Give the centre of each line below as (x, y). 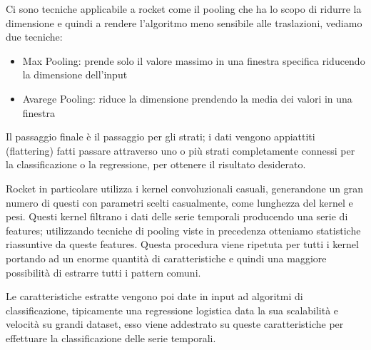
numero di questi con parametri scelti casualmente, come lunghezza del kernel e (179, 202)
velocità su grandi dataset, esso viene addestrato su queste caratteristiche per (175, 324)
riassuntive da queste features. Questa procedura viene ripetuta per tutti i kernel (182, 244)
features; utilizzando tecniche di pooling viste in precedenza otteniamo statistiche (183, 230)
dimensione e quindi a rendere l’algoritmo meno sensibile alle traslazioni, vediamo (184, 22)
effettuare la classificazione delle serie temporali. (111, 338)
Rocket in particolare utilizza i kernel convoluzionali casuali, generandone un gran (184, 188)
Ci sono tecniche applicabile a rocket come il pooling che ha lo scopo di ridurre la (184, 9)
